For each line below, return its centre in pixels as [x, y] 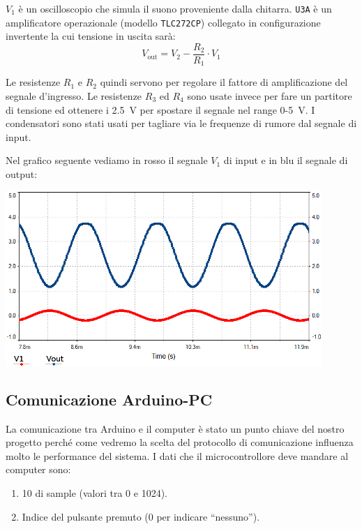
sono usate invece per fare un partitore [270, 96]
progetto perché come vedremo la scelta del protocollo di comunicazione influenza [180, 442]
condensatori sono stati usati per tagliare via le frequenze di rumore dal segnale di [181, 123]
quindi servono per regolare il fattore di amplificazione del [224, 82]
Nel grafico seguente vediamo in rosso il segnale [107, 160]
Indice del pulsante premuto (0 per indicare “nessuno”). [141, 516]
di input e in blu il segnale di [286, 160]
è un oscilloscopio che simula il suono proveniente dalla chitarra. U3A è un [175, 8]
